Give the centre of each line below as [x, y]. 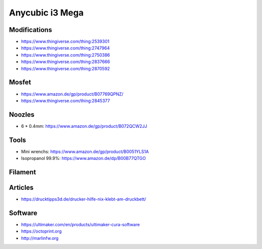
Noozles [22, 115]
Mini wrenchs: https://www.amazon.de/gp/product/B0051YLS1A [85, 151]
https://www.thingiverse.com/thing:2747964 [65, 48]
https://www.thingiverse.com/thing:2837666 [65, 62]
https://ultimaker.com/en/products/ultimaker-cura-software [81, 224]
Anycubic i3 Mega [46, 13]
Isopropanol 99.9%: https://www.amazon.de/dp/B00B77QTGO [83, 158]
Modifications [31, 30]
